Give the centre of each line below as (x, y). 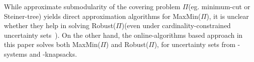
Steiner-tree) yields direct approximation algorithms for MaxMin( (102, 16)
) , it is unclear (228, 16)
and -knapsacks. (53, 54)
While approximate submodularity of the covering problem (92, 6)
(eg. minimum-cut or (219, 6)
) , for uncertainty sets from (195, 44)
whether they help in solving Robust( (60, 25)
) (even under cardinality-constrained (176, 25)
